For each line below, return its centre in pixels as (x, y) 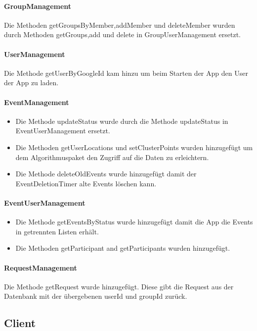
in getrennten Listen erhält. (57, 231)
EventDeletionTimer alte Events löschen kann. (86, 183)
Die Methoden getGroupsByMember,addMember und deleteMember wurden (120, 25)
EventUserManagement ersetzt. (63, 131)
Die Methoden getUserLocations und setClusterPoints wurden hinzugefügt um (134, 147)
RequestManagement (41, 267)
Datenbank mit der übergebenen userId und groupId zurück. (96, 296)
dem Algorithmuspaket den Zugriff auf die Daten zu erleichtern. (112, 157)
